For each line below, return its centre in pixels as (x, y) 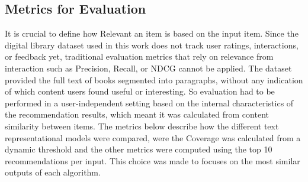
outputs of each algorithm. (53, 172)
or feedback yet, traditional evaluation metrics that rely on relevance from (139, 56)
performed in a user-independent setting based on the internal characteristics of (149, 103)
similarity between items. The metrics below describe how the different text (142, 126)
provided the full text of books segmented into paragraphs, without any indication (154, 79)
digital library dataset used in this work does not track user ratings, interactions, (152, 45)
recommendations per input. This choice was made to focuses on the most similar (153, 160)
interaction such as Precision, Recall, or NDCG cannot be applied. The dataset (148, 68)
